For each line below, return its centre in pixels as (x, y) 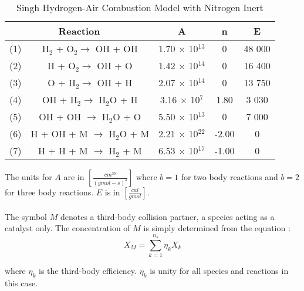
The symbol (26, 216)
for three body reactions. (49, 192)
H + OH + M (59, 133)
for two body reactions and (229, 177)
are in (74, 177)
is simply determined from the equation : (217, 228)
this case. (21, 283)
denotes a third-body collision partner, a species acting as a (167, 216)
